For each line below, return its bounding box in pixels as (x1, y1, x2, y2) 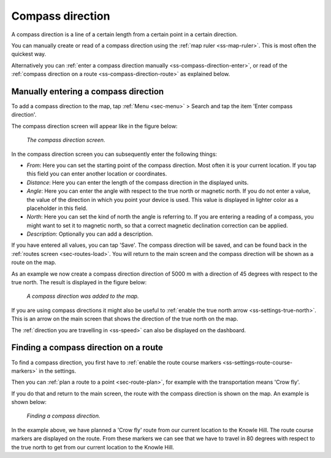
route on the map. (11, 258, 56, 266)
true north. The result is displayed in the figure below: (11, 279, 147, 286)
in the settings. (39, 367, 77, 375)
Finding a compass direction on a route (11, 343, 164, 353)
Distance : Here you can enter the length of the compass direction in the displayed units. (26, 179, 249, 186)
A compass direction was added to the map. (26, 292, 139, 300)
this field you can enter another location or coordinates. (26, 170, 167, 177)
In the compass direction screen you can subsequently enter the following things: (11, 150, 218, 158)
